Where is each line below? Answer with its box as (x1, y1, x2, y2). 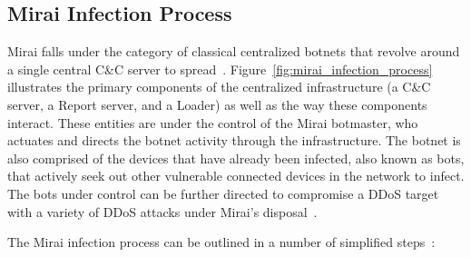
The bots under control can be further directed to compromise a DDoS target (7, 183, 439, 203)
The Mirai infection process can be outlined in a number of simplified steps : (7, 232, 436, 252)
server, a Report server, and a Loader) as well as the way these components (7, 94, 427, 114)
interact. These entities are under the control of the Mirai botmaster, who (7, 113, 418, 132)
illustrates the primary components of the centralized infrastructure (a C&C (7, 77, 431, 96)
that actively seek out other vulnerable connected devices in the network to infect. (7, 166, 465, 185)
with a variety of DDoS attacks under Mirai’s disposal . (7, 202, 318, 221)
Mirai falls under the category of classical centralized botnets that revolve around (7, 42, 460, 61)
